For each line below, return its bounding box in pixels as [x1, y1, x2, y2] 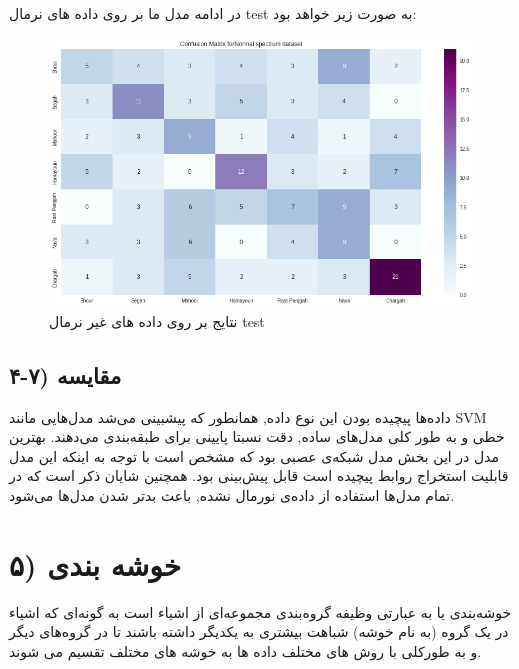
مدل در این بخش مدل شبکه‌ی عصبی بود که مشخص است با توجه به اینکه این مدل [9, 445, 500, 466]
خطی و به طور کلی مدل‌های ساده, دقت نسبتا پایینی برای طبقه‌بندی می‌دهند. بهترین [9, 426, 505, 447]
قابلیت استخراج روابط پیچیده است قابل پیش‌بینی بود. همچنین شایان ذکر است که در [9, 465, 509, 486]
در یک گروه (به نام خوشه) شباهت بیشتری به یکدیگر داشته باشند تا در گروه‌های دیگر [9, 621, 509, 642]
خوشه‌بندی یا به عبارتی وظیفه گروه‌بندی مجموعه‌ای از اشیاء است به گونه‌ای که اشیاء [9, 601, 512, 622]
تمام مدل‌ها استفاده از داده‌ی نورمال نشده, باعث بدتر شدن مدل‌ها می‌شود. [9, 485, 455, 506]
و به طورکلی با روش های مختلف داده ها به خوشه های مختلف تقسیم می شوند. [9, 640, 482, 661]
